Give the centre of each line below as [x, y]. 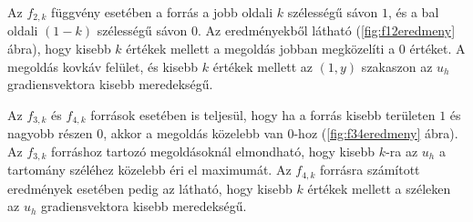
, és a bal [413, 12]
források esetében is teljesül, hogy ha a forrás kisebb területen [263, 114]
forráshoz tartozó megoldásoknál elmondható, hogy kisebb [213, 151]
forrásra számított [370, 170]
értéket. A [437, 49]
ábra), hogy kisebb [59, 49]
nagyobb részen [50, 133]
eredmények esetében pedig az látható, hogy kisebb [150, 188]
